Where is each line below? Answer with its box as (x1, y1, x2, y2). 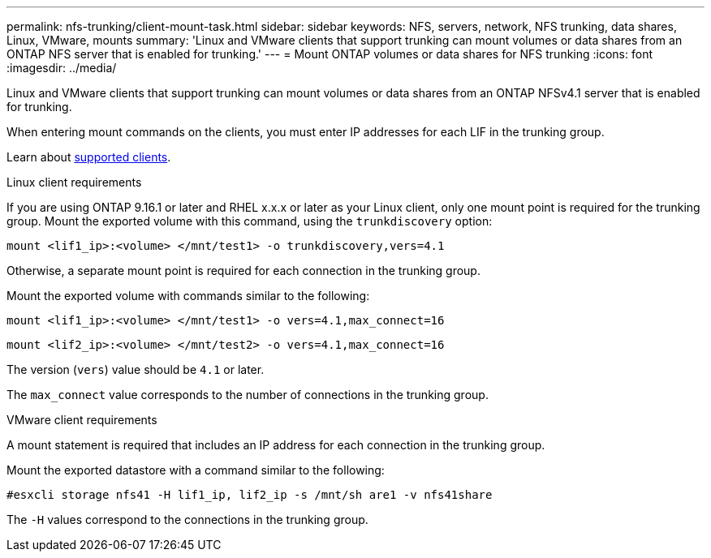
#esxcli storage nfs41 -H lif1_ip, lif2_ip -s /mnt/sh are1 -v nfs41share (6, 488, 493, 501)
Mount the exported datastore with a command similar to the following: (6, 463, 385, 477)
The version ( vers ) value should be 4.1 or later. (6, 363, 265, 376)
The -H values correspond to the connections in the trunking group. (6, 513, 368, 526)
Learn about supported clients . (6, 150, 171, 164)
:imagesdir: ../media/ (6, 61, 117, 75)
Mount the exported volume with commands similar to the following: (6, 289, 370, 303)
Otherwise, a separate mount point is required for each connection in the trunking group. (6, 264, 480, 277)
